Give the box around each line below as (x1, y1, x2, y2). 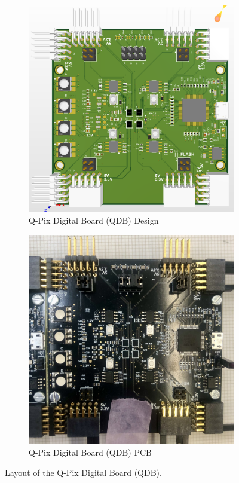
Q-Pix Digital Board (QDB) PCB (29, 446, 152, 458)
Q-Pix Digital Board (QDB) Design (29, 213, 159, 226)
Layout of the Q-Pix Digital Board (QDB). (5, 466, 162, 478)
